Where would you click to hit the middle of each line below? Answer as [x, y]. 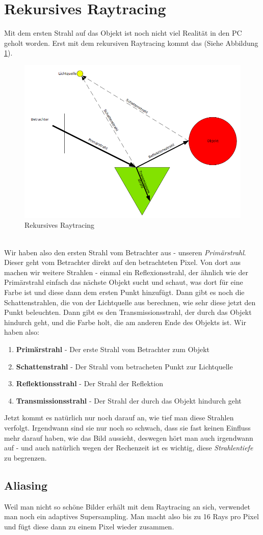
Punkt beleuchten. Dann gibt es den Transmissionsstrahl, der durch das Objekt [128, 312]
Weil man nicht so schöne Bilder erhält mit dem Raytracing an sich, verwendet [127, 506]
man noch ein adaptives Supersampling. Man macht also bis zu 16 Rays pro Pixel [131, 516]
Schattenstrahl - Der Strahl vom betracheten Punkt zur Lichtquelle [124, 366]
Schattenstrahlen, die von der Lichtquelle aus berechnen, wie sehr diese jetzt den [130, 302]
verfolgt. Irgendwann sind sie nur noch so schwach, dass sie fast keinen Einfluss [127, 427]
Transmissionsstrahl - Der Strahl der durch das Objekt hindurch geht [129, 400]
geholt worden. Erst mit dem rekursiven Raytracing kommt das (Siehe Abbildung [131, 43]
